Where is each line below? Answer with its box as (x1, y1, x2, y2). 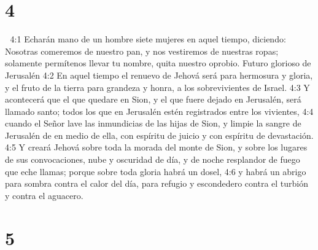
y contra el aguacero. (5, 189, 83, 201)
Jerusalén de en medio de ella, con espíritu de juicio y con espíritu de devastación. (5, 128, 314, 141)
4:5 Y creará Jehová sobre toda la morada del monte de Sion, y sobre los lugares (5, 141, 308, 154)
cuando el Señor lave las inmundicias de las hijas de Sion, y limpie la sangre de (5, 117, 301, 130)
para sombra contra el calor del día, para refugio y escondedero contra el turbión (5, 177, 309, 190)
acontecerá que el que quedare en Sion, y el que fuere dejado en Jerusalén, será (5, 93, 301, 106)
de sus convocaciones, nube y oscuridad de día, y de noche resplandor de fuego (5, 153, 300, 166)
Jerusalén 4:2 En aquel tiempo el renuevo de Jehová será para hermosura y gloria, (5, 68, 313, 81)
